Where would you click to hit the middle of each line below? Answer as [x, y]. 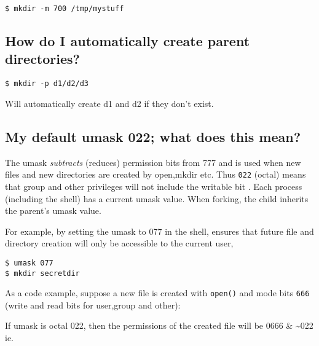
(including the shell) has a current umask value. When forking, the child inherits [157, 198]
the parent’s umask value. [53, 210]
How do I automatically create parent [128, 41]
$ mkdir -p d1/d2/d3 [47, 84]
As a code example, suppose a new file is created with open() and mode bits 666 [157, 293]
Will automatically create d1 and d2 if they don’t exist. [109, 103]
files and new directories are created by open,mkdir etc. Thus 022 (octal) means [156, 174]
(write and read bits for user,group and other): [93, 305]
